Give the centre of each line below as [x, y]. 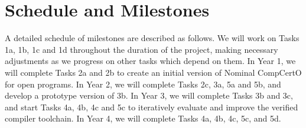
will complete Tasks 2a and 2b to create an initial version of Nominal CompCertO [153, 72]
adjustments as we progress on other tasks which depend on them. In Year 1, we [150, 61]
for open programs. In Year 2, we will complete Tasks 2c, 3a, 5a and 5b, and [143, 84]
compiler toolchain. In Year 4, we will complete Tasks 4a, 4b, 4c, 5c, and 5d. [143, 118]
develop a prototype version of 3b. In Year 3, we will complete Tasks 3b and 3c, [149, 95]
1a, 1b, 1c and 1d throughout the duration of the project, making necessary [141, 49]
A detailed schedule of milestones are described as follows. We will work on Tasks [152, 38]
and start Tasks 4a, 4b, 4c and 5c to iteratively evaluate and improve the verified [152, 107]
